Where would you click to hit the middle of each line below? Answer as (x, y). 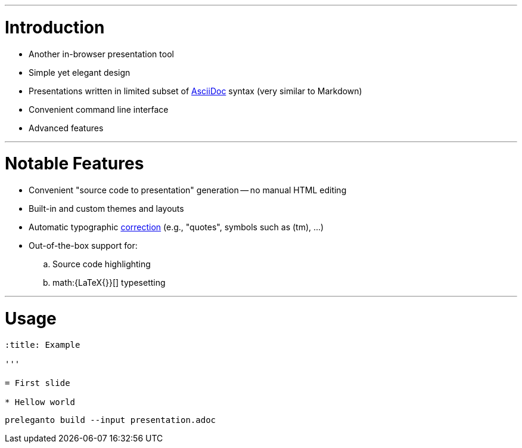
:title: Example (43, 345)
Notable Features (74, 164)
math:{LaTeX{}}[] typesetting (109, 282)
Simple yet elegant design (80, 72)
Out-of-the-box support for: (83, 245)
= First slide (38, 383)
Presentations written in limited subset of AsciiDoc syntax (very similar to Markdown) (195, 91)
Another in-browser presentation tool (101, 54)
